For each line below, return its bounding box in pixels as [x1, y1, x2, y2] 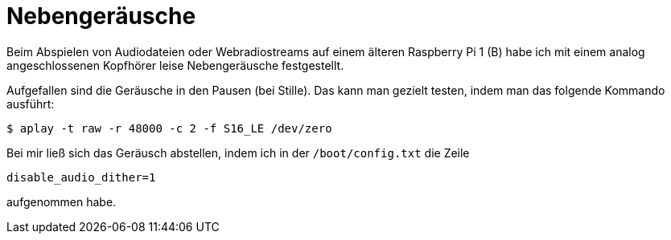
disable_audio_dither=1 [6, 170, 156, 184]
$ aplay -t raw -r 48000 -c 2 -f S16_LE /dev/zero [6, 121, 332, 135]
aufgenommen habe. [6, 194, 117, 209]
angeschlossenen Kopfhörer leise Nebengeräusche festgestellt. [6, 58, 344, 72]
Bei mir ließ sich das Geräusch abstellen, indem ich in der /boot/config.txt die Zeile [6, 145, 470, 160]
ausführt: [6, 96, 55, 111]
